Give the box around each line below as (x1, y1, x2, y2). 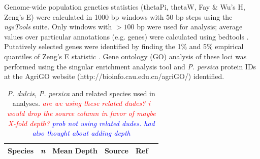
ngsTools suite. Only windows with (4, 21, 112, 32)
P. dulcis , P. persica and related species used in (7, 88, 155, 98)
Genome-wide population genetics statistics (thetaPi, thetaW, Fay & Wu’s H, (4, 2, 245, 12)
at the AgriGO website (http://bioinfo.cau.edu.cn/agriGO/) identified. (4, 71, 224, 82)
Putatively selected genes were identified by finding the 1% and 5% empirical (4, 41, 244, 52)
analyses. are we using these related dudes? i (12, 98, 150, 108)
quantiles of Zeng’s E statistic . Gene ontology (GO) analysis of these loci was (4, 51, 247, 61)
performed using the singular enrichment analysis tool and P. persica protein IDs (4, 61, 256, 71)
